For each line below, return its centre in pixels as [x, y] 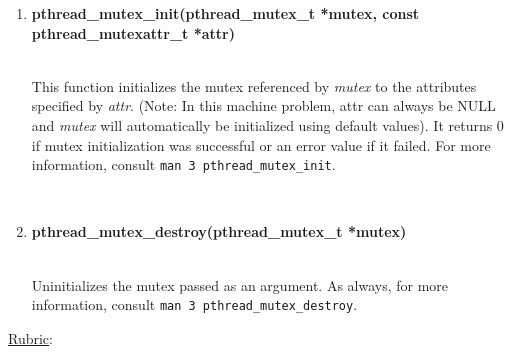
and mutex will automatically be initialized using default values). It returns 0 [267, 124]
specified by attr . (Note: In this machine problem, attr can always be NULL [263, 105]
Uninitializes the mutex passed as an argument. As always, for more [240, 284]
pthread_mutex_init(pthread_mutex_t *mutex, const [225, 13]
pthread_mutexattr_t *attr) [133, 32]
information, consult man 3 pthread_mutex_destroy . [194, 304]
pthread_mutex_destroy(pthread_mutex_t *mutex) [219, 231]
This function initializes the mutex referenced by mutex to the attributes [254, 85]
